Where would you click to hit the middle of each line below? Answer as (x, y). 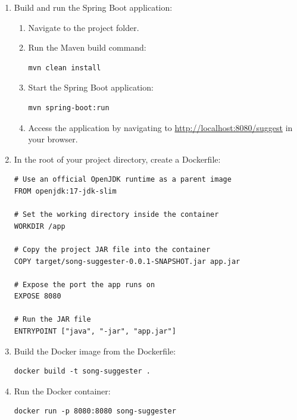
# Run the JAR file (52, 320)
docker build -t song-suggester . (82, 371)
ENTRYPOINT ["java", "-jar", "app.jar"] (95, 332)
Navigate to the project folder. (84, 27)
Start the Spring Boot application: (91, 87)
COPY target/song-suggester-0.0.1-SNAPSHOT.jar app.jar (127, 261)
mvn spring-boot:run (69, 108)
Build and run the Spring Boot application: (93, 7)
